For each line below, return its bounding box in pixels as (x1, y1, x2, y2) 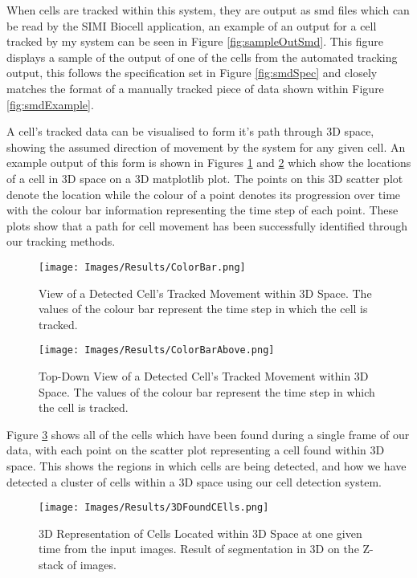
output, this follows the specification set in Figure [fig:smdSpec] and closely (6, 64, 378, 81)
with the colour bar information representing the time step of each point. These (6, 201, 399, 218)
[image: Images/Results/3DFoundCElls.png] (39, 502, 269, 514)
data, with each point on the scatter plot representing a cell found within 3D (6, 442, 385, 458)
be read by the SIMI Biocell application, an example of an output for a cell (6, 17, 377, 34)
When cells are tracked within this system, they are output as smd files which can (6, 2, 410, 18)
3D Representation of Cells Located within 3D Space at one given (39, 524, 362, 541)
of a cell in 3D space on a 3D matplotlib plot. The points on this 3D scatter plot (6, 169, 403, 186)
